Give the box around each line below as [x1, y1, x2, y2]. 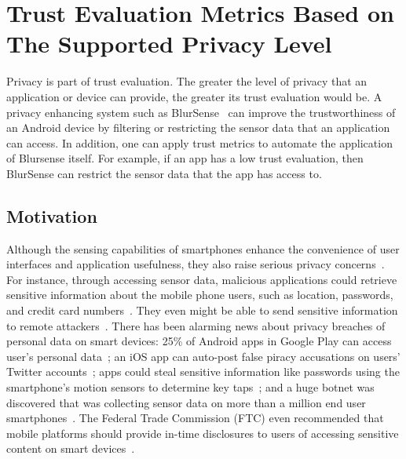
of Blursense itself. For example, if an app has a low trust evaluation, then [6, 150, 364, 166]
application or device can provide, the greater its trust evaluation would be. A [6, 88, 382, 104]
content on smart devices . [6, 440, 135, 457]
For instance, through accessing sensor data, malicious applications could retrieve [6, 271, 397, 287]
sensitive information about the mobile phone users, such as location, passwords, [6, 286, 393, 303]
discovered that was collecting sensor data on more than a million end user [6, 394, 366, 410]
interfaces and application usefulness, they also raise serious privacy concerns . [6, 256, 385, 272]
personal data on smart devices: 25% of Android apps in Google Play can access [6, 333, 392, 349]
